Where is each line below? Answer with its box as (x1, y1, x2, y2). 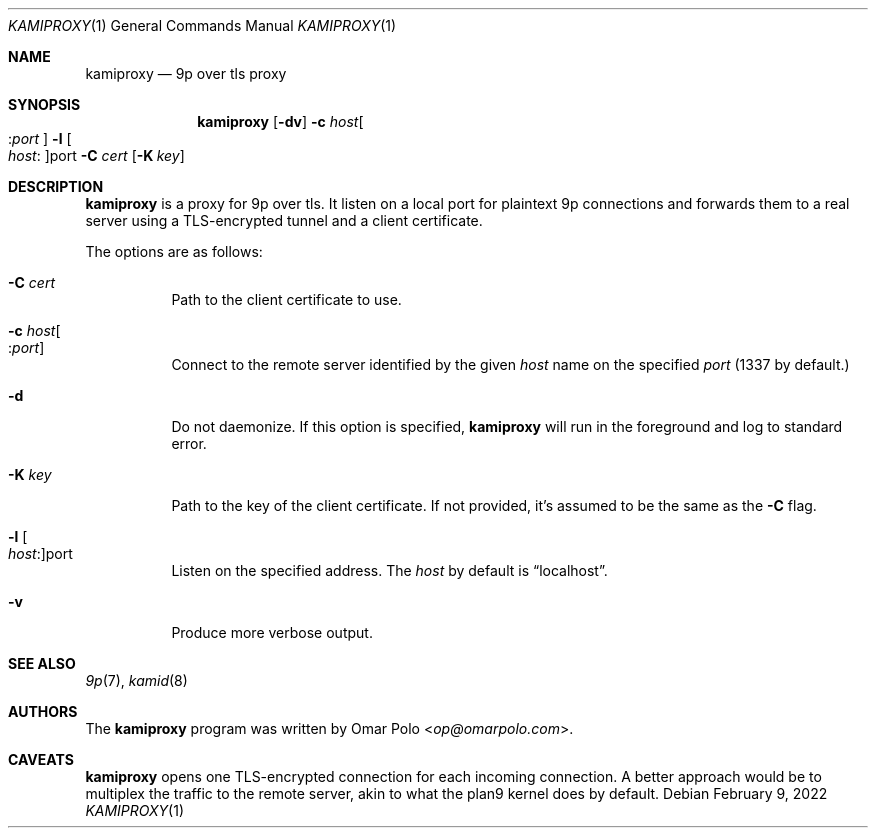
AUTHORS (8, 703, 78, 720)
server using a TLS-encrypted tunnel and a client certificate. (85, 212, 483, 229)
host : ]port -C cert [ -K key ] (8, 147, 185, 164)
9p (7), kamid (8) (85, 672, 188, 689)
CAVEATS (8, 751, 74, 768)
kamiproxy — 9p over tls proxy (85, 65, 287, 82)
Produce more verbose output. (171, 624, 373, 641)
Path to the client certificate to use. (171, 291, 402, 308)
